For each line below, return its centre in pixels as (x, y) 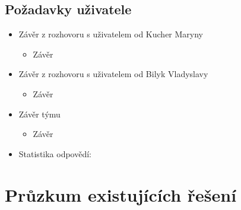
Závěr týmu (39, 114)
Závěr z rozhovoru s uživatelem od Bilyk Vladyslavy (113, 74)
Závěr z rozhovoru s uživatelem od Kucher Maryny (111, 34)
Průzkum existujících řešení (121, 194)
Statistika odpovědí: (55, 153)
